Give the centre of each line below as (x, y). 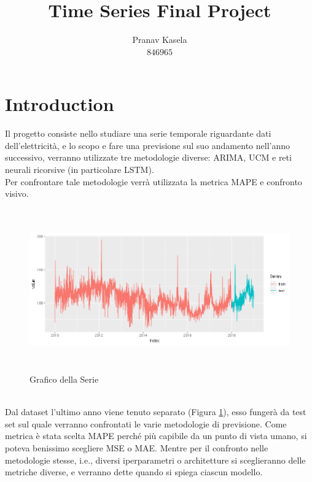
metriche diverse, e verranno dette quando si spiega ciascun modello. (134, 472)
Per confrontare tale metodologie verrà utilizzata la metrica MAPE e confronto (154, 181)
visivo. (17, 193)
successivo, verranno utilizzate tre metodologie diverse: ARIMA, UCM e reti (148, 157)
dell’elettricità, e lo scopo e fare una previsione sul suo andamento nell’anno (147, 145)
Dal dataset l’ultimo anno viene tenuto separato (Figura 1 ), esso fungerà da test (156, 412)
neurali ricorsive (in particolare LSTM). (80, 170)
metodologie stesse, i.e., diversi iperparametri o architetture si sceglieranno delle (155, 460)
